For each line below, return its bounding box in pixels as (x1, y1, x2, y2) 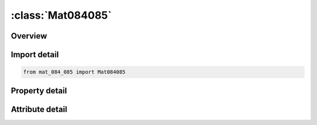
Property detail (11, 85, 68, 96)
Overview (11, 31, 48, 41)
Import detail (11, 50, 59, 60)
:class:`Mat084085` (11, 9, 112, 22)
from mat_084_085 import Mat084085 (23, 69, 126, 75)
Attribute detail (11, 104, 68, 114)
